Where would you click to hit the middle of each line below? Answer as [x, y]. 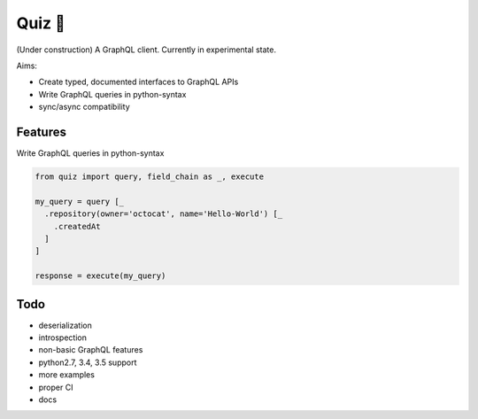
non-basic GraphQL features [91, 350]
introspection [63, 338]
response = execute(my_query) [100, 276]
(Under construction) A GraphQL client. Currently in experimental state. [146, 50]
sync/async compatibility [84, 107]
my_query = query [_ [79, 201]
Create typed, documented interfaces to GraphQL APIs [139, 82]
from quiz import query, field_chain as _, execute [150, 177]
